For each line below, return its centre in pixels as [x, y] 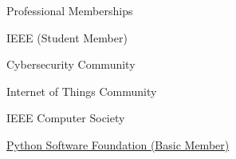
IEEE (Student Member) [67, 37]
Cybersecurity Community [71, 64]
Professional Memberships [70, 10]
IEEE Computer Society [66, 118]
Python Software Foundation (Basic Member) [118, 144]
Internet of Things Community [82, 91]
